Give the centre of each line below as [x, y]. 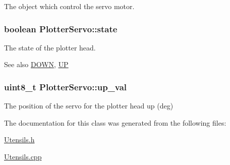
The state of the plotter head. [50, 47]
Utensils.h [19, 140]
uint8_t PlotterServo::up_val [66, 87]
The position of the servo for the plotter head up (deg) [89, 106]
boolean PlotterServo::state [61, 29]
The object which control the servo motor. [69, 6]
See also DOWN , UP [36, 64]
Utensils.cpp [23, 156]
